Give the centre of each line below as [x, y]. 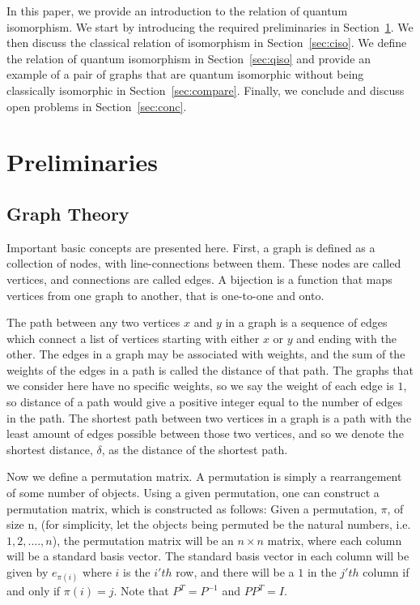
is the [137, 572]
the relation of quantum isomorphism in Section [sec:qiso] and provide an [189, 58]
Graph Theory [68, 213]
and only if [34, 591]
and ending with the [346, 338]
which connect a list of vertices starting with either [133, 338]
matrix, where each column [335, 540]
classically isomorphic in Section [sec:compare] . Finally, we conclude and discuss [206, 90]
